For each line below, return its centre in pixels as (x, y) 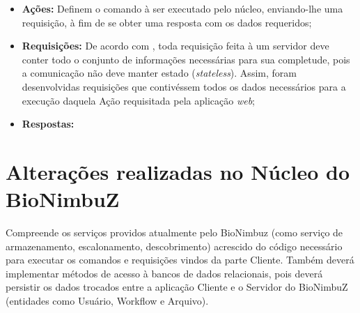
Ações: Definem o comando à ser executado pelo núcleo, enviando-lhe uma (182, 8)
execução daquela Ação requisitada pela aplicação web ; (138, 100)
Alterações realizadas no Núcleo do (178, 171)
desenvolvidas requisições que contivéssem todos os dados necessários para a (184, 86)
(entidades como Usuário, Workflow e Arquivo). (107, 301)
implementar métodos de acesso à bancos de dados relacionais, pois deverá (164, 273)
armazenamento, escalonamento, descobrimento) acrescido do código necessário (174, 246)
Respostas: (48, 124)
